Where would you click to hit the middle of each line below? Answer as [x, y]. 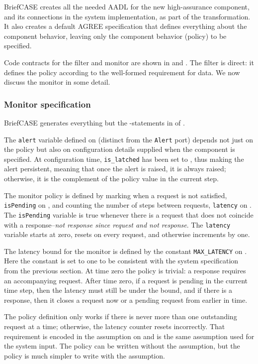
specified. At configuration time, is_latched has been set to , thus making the [124, 159]
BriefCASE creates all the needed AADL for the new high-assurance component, [127, 6]
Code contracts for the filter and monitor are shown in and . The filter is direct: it [129, 62]
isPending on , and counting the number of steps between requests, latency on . [128, 205]
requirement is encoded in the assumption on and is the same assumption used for [129, 336]
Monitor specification [47, 104]
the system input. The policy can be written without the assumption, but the [122, 346]
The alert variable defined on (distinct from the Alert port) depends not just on [129, 139]
